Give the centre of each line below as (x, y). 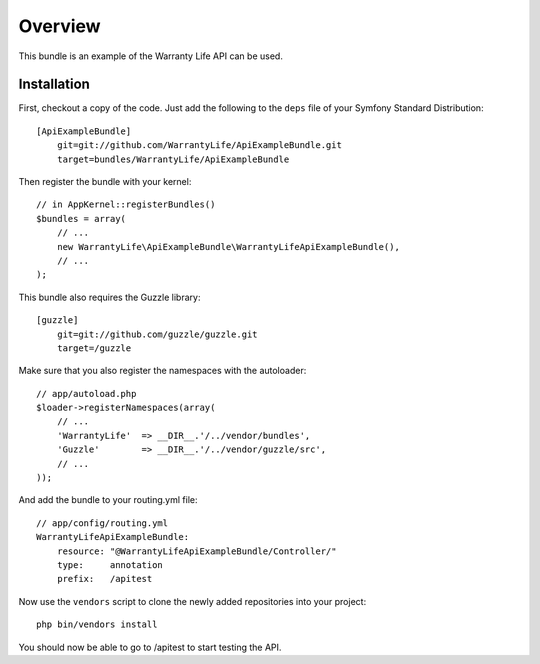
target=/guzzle (94, 348)
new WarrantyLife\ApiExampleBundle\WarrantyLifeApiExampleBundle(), (228, 246)
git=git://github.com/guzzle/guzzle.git (157, 334)
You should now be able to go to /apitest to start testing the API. (150, 647)
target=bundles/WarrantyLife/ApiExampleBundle (173, 159)
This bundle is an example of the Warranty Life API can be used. (151, 56)
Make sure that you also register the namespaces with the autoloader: (162, 371)
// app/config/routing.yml (102, 523)
